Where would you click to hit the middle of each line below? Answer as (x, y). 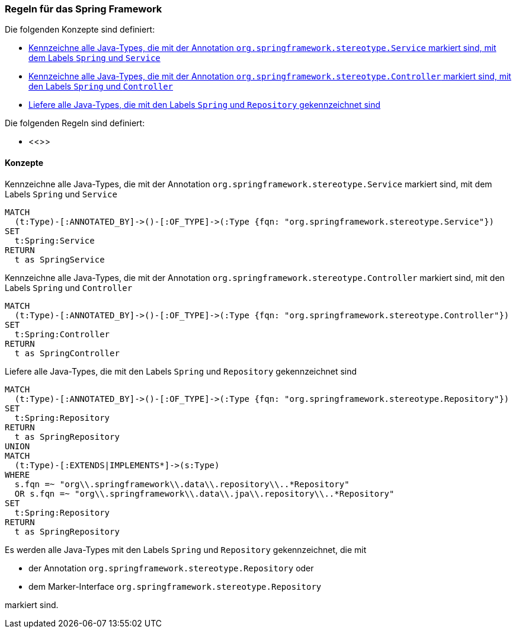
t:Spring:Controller (62, 334)
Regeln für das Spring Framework (84, 9)
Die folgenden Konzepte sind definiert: (80, 30)
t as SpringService (60, 259)
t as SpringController (67, 353)
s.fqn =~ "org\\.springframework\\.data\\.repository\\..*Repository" (182, 484)
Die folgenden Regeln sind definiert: (75, 123)
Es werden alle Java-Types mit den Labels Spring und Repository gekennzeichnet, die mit (186, 549)
